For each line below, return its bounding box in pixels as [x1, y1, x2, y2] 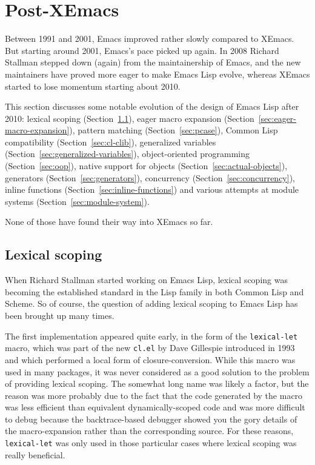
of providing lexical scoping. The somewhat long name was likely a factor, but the [5, 377, 309, 390]
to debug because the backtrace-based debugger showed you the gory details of [5, 412, 297, 425]
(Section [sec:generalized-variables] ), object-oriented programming [5, 147, 250, 160]
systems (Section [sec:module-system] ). [5, 195, 150, 207]
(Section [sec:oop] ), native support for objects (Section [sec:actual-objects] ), [5, 159, 288, 172]
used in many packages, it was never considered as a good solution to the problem [5, 365, 310, 378]
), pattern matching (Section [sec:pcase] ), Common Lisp [69, 124, 278, 136]
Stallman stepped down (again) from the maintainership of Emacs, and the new [5, 56, 301, 69]
